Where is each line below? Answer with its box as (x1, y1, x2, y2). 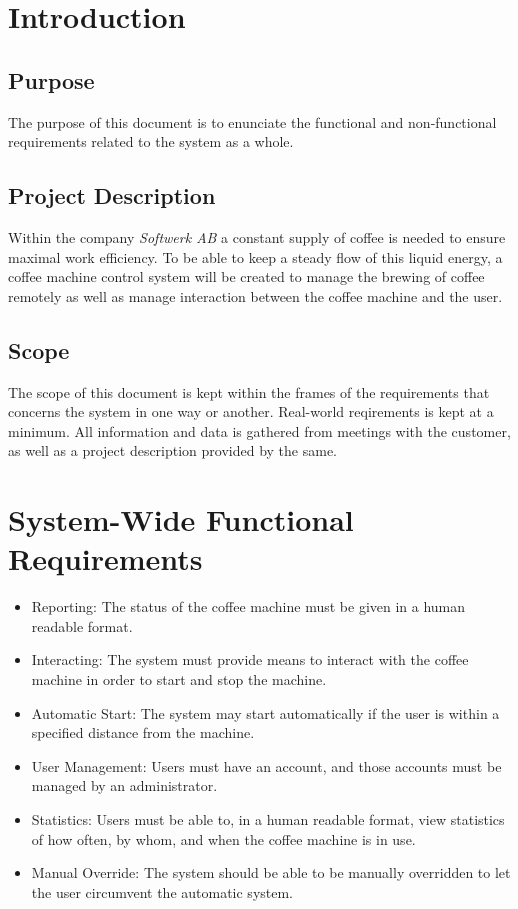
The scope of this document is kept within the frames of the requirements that (8, 381, 490, 402)
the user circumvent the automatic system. (31, 881, 294, 902)
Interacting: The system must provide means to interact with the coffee (31, 649, 469, 670)
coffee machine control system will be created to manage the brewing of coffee (8, 266, 485, 287)
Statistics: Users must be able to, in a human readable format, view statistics (31, 808, 505, 829)
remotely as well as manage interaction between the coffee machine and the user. (8, 285, 503, 306)
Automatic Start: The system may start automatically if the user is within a (31, 702, 500, 723)
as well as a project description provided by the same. (8, 440, 338, 461)
